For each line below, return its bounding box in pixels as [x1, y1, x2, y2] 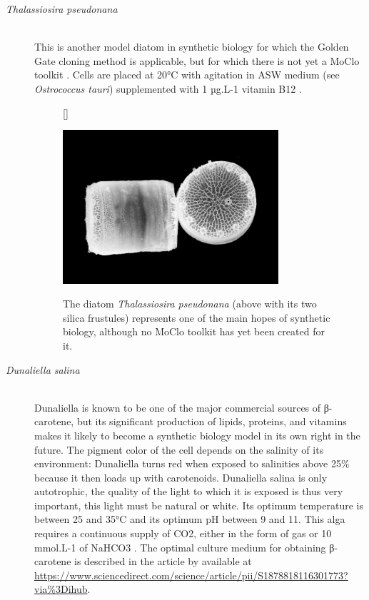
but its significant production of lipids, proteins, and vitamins [76, 414, 347, 429]
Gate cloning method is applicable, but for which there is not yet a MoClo [34, 53, 360, 68]
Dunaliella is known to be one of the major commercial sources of [34, 400, 321, 415]
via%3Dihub [34, 581, 88, 596]
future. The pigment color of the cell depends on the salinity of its [34, 442, 324, 457]
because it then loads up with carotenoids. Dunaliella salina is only [34, 469, 328, 484]
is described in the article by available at [74, 554, 252, 569]
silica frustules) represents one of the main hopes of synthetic [63, 310, 330, 325]
